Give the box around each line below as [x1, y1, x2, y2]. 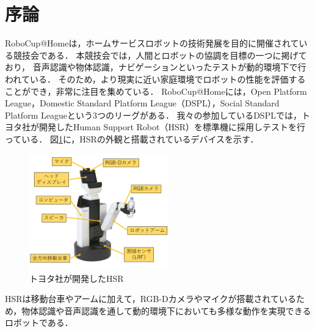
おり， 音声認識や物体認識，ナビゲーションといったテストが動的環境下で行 [5, 61, 306, 73]
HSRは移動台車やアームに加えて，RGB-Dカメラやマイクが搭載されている [5, 292, 297, 305]
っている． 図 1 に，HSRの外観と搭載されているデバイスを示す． [5, 132, 259, 145]
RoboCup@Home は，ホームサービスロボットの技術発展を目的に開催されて [5, 37, 299, 50]
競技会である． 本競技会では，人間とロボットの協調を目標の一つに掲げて [13, 48, 307, 61]
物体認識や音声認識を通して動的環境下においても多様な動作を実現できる [21, 304, 311, 317]
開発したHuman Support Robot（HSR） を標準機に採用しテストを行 [38, 120, 306, 133]
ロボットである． [5, 316, 73, 329]
